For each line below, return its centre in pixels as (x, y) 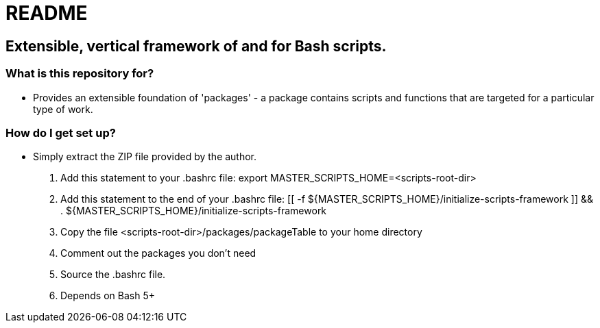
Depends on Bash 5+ (108, 296)
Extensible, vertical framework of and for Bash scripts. (196, 46)
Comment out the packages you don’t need (158, 253)
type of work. (63, 109)
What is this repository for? (80, 74)
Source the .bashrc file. (113, 275)
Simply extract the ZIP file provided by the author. (145, 157)
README (47, 13)
